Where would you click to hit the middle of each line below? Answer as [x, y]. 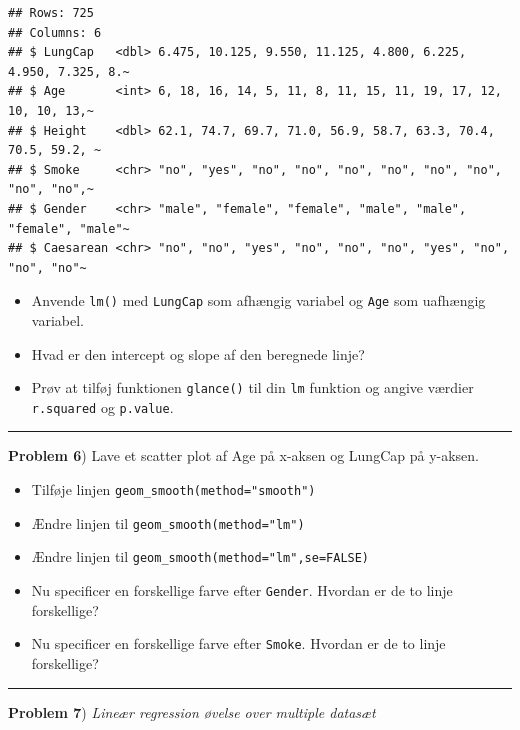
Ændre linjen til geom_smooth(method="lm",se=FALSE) [200, 556]
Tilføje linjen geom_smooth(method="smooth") [173, 489]
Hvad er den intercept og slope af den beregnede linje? [198, 353]
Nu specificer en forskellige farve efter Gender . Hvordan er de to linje [242, 590]
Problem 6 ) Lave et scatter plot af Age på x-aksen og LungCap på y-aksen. [243, 455]
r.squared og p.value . [102, 406]
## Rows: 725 [51, 13]
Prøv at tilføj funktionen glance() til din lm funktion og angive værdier [252, 387]
